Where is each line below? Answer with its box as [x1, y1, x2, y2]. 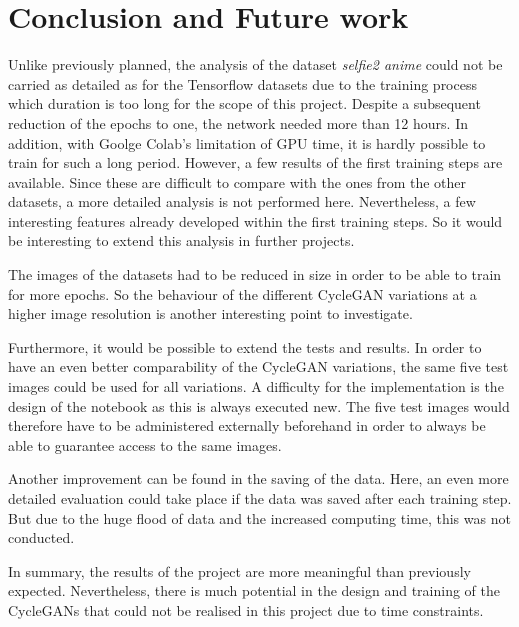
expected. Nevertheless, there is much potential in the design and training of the [8, 580, 500, 601]
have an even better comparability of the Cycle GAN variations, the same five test [8, 356, 509, 377]
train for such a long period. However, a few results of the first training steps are [8, 152, 503, 173]
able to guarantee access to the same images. [8, 434, 282, 455]
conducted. [8, 527, 75, 548]
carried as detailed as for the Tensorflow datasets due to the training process [8, 73, 477, 94]
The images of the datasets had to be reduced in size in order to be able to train [8, 264, 502, 285]
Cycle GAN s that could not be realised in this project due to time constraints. [8, 599, 484, 620]
